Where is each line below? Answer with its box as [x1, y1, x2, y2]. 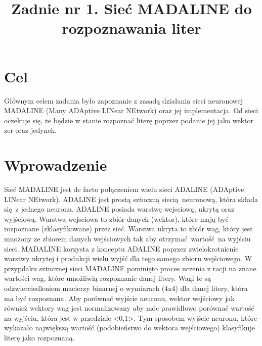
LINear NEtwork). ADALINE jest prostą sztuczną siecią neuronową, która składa [4, 193, 258, 204]
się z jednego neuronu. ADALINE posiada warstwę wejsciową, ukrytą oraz [4, 204, 235, 214]
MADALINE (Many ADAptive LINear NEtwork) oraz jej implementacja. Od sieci [4, 105, 258, 116]
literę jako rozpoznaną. [4, 332, 75, 342]
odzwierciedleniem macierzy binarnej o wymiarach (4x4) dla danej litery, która [4, 282, 248, 293]
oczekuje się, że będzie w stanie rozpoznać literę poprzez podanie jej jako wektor [4, 115, 253, 125]
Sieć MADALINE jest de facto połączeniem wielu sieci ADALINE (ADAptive [4, 184, 244, 194]
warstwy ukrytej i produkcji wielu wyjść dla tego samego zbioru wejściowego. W [4, 253, 252, 264]
